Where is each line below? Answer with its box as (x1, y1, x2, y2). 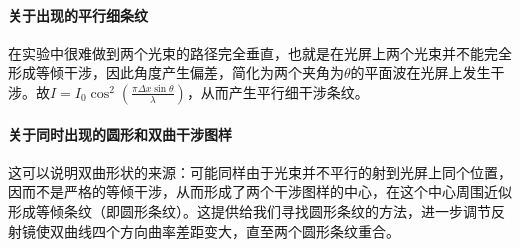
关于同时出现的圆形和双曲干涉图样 (8, 123, 232, 144)
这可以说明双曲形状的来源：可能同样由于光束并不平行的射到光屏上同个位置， (8, 161, 512, 182)
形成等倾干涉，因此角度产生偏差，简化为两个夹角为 (8, 62, 344, 83)
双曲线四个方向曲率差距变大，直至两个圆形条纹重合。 (49, 220, 400, 241)
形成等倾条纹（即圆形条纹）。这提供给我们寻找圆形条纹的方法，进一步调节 (8, 200, 491, 221)
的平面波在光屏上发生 (350, 62, 491, 83)
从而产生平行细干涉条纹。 (200, 81, 369, 102)
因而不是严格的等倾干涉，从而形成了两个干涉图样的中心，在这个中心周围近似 (8, 181, 512, 202)
